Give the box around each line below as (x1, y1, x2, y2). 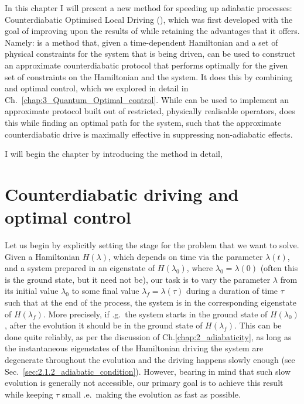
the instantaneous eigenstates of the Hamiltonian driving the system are (5, 342, 264, 354)
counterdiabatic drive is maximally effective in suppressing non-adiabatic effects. (5, 128, 293, 140)
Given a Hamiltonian (5, 250, 80, 262)
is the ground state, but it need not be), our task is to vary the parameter (5, 273, 271, 285)
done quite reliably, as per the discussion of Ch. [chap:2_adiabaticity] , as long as (5, 330, 292, 343)
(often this (260, 262, 298, 274)
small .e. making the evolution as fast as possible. (62, 388, 241, 400)
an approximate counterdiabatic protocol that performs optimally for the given (5, 59, 288, 71)
